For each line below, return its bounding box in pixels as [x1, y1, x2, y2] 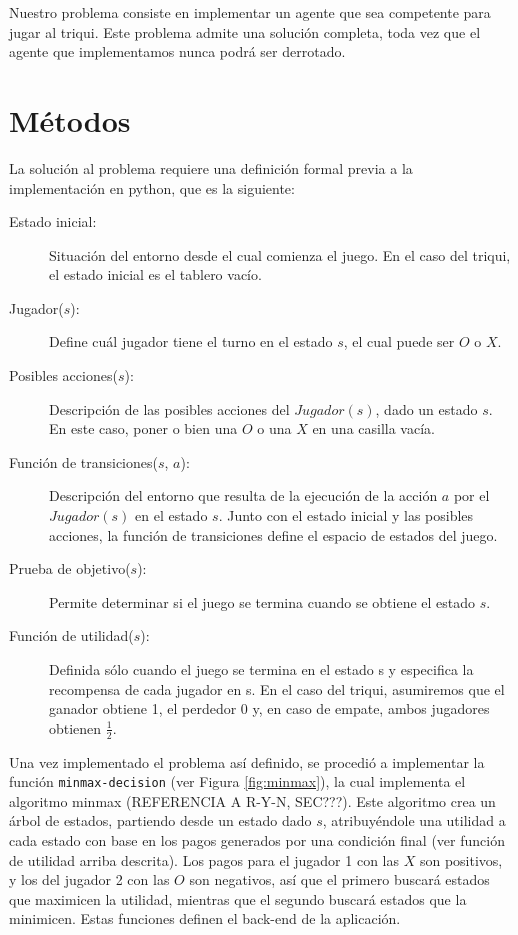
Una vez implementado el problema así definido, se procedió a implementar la [9, 751, 485, 772]
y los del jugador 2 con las [9, 869, 170, 890]
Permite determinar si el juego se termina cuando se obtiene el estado [49, 591, 476, 612]
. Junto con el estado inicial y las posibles [218, 505, 474, 526]
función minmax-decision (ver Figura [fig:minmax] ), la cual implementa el [9, 771, 466, 792]
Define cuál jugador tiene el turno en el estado [49, 331, 333, 352]
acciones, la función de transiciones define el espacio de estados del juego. [49, 524, 498, 545]
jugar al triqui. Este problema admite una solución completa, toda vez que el [9, 21, 481, 42]
